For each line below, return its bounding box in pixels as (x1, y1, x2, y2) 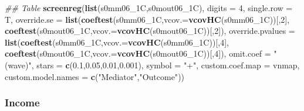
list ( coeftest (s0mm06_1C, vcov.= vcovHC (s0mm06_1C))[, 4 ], (5, 36, 229, 48)
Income (5, 95, 40, 110)
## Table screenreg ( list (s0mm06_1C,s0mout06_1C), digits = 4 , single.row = (5, 2, 293, 13)
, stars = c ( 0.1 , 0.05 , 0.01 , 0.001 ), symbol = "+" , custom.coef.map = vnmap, (31, 58, 300, 71)
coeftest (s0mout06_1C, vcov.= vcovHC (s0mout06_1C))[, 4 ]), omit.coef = (5, 47, 271, 60)
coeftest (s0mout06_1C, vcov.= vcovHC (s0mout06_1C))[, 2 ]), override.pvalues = (5, 25, 295, 37)
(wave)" (5, 58, 32, 71)
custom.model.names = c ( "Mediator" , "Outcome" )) (5, 70, 185, 82)
